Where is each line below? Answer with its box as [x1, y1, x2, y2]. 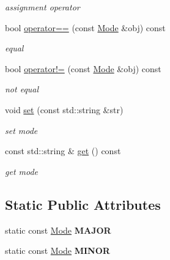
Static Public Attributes [5, 195, 161, 214]
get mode [5, 165, 39, 177]
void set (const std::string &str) [5, 103, 124, 116]
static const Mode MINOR [5, 244, 110, 257]
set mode [5, 124, 38, 136]
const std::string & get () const [5, 144, 121, 157]
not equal [5, 83, 39, 95]
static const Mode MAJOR [5, 223, 111, 236]
